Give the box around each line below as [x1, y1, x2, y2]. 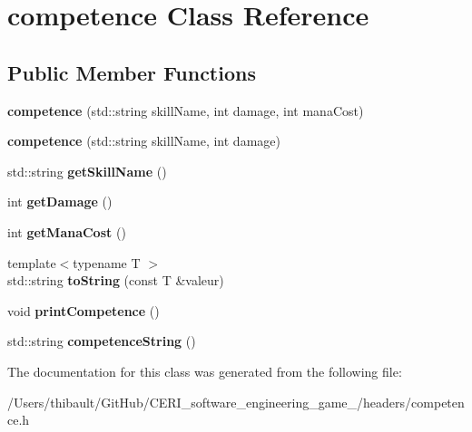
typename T [73, 253, 141, 272]
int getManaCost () [7, 222, 126, 241]
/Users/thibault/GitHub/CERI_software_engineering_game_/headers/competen [7, 392, 465, 411]
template [7, 253, 56, 272]
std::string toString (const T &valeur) [7, 271, 224, 290]
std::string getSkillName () [7, 161, 167, 180]
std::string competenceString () [7, 331, 196, 350]
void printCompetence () [7, 301, 160, 320]
